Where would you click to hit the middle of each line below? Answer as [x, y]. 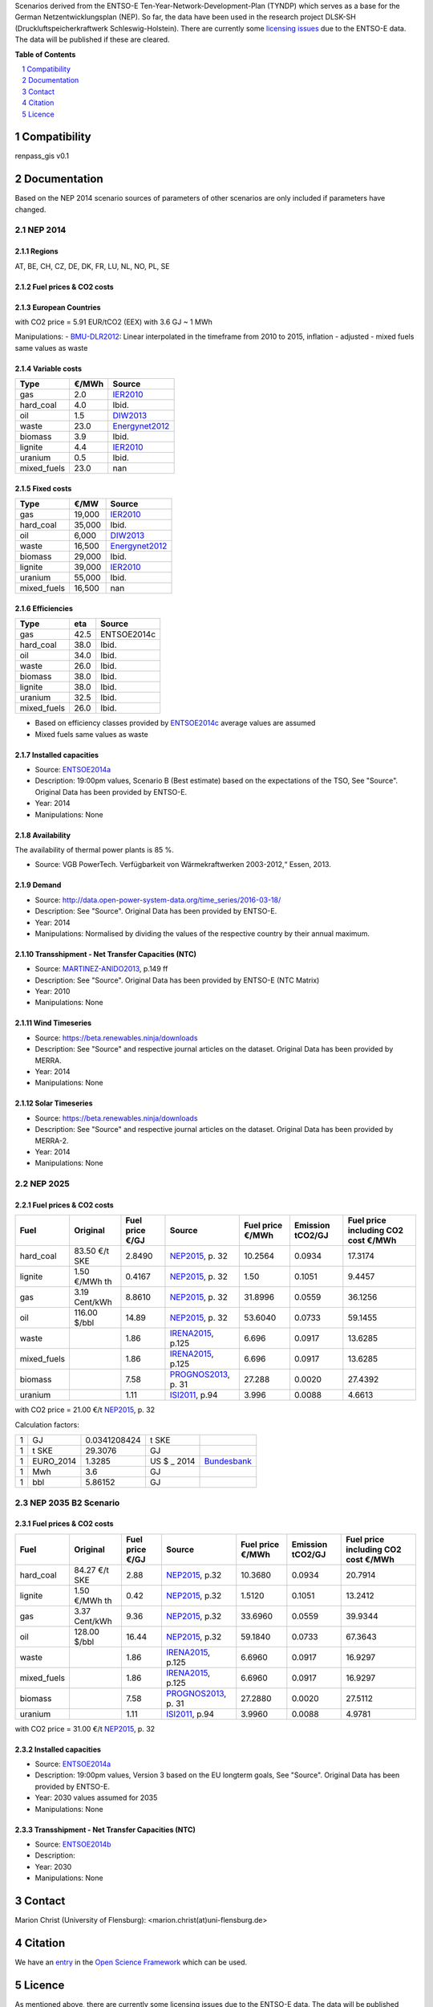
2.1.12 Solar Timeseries [54, 1103]
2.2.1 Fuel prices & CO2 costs [64, 1205]
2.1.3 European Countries [58, 307]
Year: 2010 [53, 991]
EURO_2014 [55, 1461]
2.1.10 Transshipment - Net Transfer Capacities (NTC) [105, 954]
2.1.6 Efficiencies [44, 608]
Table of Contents [45, 54]
